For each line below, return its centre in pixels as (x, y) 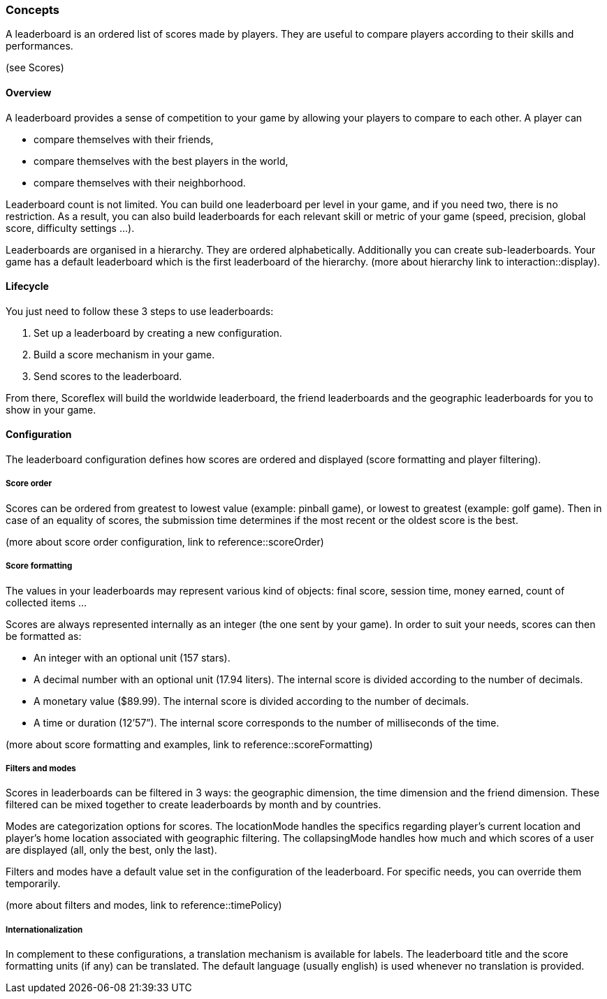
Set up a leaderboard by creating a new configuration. (158, 333)
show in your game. (51, 409)
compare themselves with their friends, (124, 139)
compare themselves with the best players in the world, (161, 161)
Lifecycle (27, 286)
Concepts (33, 10)
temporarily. (33, 884)
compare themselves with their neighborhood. (140, 182)
